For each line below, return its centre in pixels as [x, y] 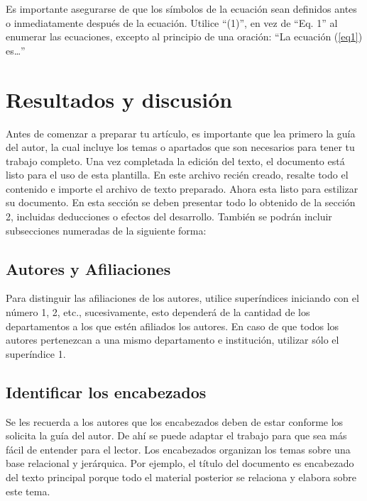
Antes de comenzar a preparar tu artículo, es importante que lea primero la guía [181, 133]
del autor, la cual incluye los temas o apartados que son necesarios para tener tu [180, 147]
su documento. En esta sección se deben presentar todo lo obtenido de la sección [181, 202]
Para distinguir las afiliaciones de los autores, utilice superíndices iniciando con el [182, 298]
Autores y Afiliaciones [88, 268]
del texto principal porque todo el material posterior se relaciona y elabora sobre [181, 477]
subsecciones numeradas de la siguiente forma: [106, 230]
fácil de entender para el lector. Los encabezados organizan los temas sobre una [178, 449]
